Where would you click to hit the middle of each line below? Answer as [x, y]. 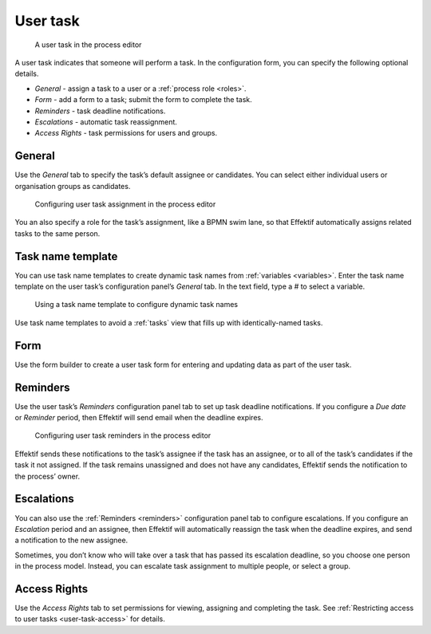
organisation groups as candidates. [73, 186]
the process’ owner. [47, 476]
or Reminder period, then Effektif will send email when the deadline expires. [139, 418]
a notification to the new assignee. [71, 540]
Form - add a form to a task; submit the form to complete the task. [144, 100]
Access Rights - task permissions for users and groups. [126, 133]
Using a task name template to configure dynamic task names [136, 305]
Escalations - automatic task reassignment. [106, 122]
